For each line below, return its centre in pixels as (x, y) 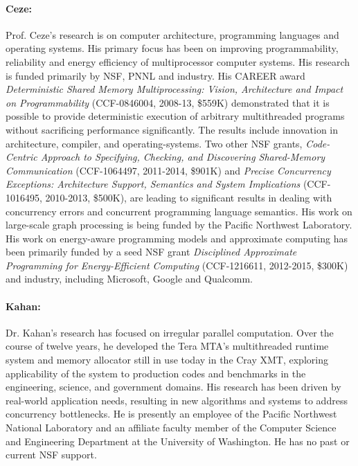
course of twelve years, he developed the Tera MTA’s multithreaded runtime (167, 346)
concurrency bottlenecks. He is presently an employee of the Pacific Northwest (171, 414)
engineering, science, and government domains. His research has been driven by (173, 387)
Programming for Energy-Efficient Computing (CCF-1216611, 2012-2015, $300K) (177, 265)
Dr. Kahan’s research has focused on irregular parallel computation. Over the (170, 332)
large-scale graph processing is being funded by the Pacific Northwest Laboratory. (179, 225)
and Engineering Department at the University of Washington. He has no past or (178, 441)
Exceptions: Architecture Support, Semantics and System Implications (153, 184)
